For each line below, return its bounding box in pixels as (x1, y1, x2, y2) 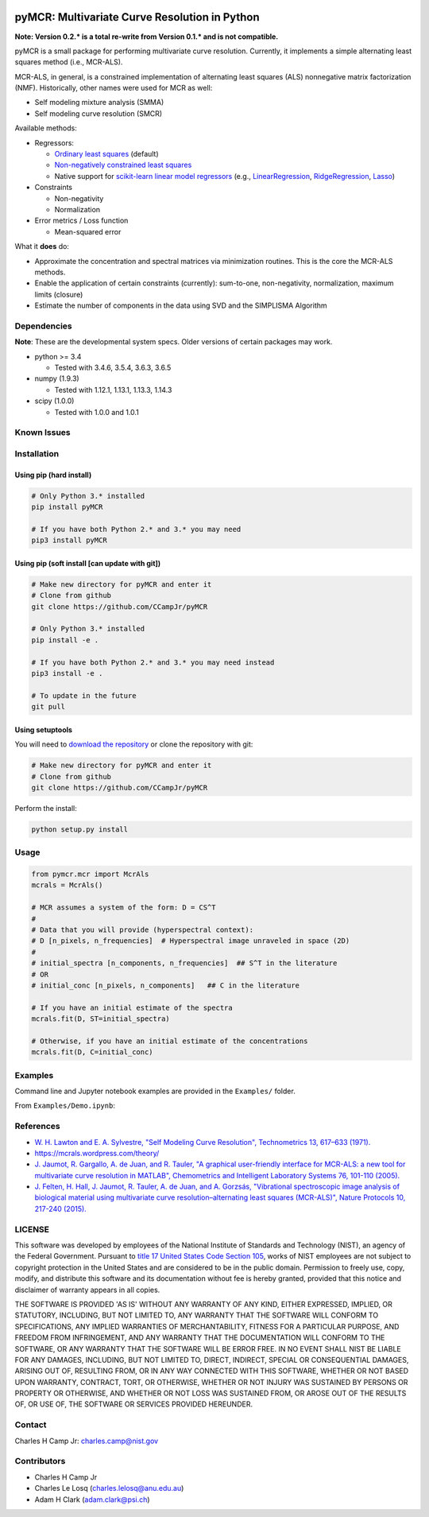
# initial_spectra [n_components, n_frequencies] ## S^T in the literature (31, 959, 338, 968)
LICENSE (14, 1224, 50, 1235)
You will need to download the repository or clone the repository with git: (14, 739, 253, 749)
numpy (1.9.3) (34, 374, 79, 383)
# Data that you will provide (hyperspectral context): (31, 925, 254, 934)
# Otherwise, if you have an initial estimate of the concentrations (31, 1036, 308, 1046)
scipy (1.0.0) (34, 396, 75, 405)
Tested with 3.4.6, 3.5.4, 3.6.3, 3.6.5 (54, 363, 172, 373)
